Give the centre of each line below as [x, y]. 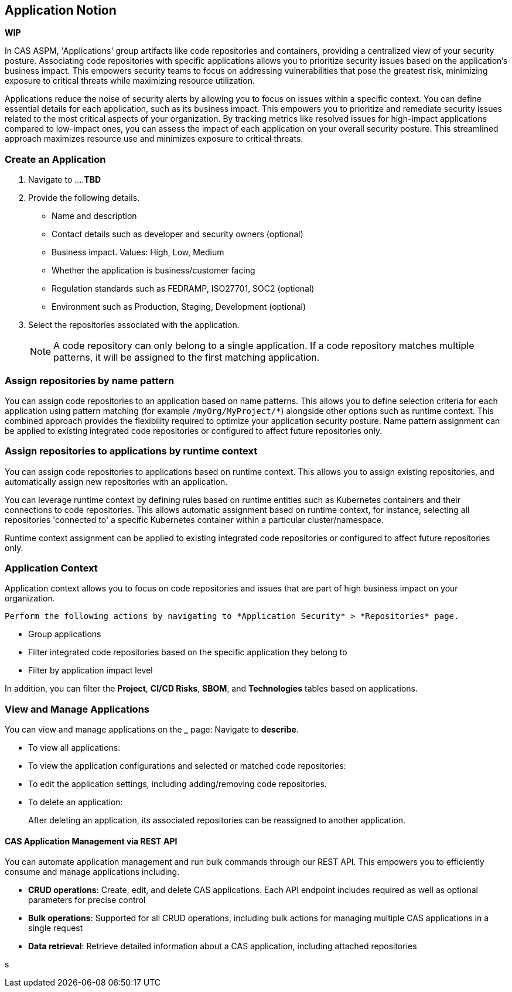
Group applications [65, 634]
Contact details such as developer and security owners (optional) [178, 234]
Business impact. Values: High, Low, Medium [138, 252]
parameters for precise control [87, 900]
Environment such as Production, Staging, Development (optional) [179, 307]
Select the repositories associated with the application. [134, 325]
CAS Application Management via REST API [91, 841]
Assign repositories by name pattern [90, 380]
